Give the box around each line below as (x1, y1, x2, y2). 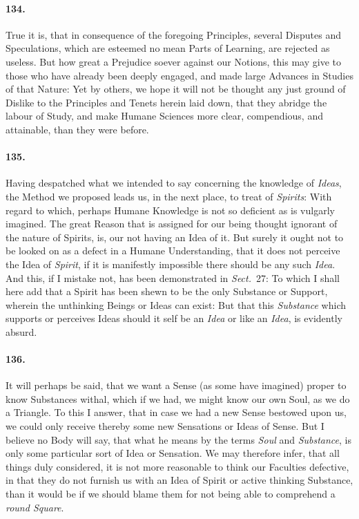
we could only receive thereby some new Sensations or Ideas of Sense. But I (6, 419, 324, 433)
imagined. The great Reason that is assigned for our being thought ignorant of (6, 216, 338, 231)
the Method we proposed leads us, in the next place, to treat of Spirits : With (6, 189, 332, 203)
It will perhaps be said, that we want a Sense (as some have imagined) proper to (6, 378, 347, 393)
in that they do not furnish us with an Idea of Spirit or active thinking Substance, (6, 473, 353, 487)
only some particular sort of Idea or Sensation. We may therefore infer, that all (6, 446, 340, 460)
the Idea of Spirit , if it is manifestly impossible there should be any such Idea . (6, 256, 336, 271)
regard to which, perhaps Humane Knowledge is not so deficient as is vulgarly (6, 202, 335, 217)
